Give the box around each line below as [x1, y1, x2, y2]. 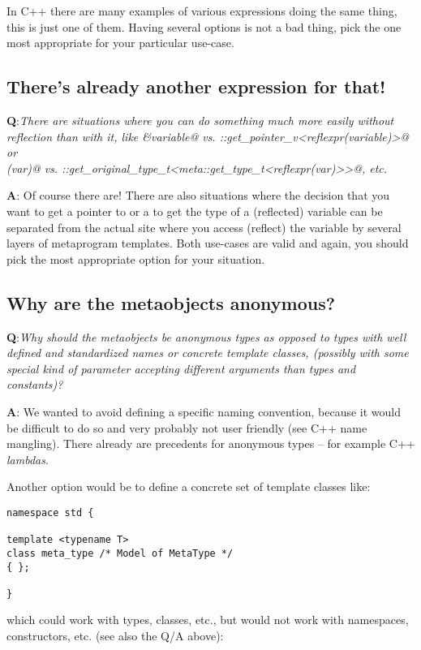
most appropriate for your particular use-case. [6, 34, 234, 51]
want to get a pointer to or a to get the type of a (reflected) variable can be [6, 202, 383, 219]
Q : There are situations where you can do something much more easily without [6, 111, 394, 128]
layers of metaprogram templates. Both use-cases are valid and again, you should [6, 235, 409, 252]
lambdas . [6, 450, 49, 467]
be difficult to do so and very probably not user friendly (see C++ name [6, 419, 367, 436]
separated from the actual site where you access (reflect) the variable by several [6, 218, 402, 235]
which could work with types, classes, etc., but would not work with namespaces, [6, 611, 409, 628]
